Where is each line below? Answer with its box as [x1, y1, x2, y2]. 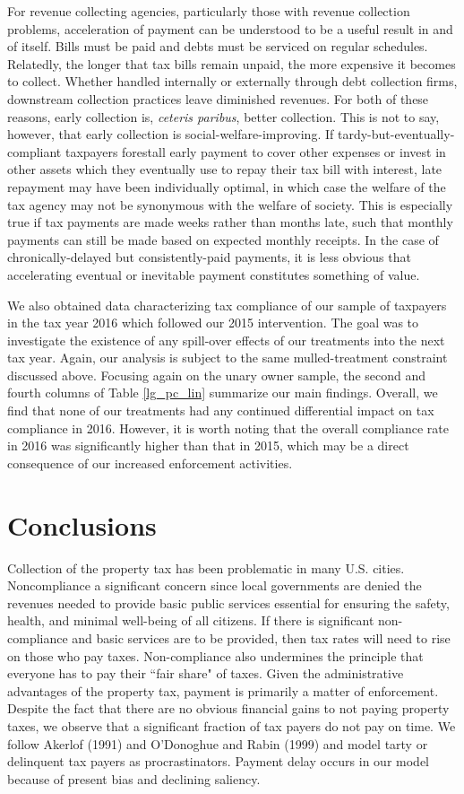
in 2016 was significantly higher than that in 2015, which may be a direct [7, 436, 409, 455]
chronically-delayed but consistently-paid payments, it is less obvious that [7, 248, 411, 266]
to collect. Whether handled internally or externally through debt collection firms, [7, 72, 458, 91]
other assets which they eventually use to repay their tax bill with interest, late [7, 160, 443, 179]
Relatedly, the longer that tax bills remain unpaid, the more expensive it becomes [7, 54, 456, 73]
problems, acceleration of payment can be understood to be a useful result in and [7, 19, 453, 38]
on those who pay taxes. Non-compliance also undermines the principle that [7, 646, 424, 665]
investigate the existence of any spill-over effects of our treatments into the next [7, 330, 445, 349]
